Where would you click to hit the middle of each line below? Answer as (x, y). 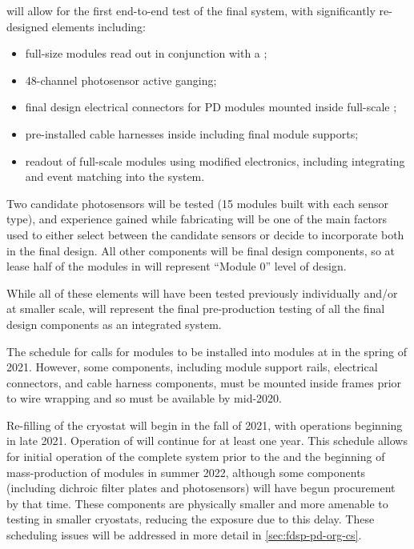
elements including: (98, 26)
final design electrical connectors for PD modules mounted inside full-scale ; (211, 107)
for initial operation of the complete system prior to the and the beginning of (196, 457)
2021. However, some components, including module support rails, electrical (192, 367)
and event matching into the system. (115, 176)
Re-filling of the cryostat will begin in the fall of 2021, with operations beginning (205, 425)
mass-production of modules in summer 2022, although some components (186, 472)
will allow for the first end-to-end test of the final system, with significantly (191, 10)
